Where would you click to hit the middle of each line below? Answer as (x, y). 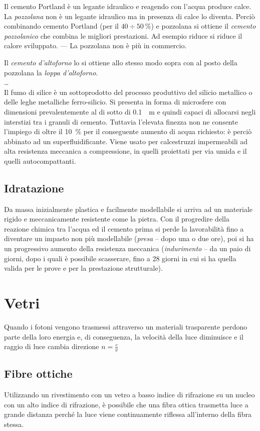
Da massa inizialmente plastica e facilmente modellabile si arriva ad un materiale (128, 209)
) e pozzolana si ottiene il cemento (203, 26)
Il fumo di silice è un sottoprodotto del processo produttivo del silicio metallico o (128, 92)
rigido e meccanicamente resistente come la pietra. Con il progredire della (117, 219)
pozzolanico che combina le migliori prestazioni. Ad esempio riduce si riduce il (123, 35)
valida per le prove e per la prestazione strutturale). (83, 268)
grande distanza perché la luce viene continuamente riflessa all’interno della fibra (128, 414)
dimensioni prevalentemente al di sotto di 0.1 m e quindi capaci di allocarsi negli (130, 111)
